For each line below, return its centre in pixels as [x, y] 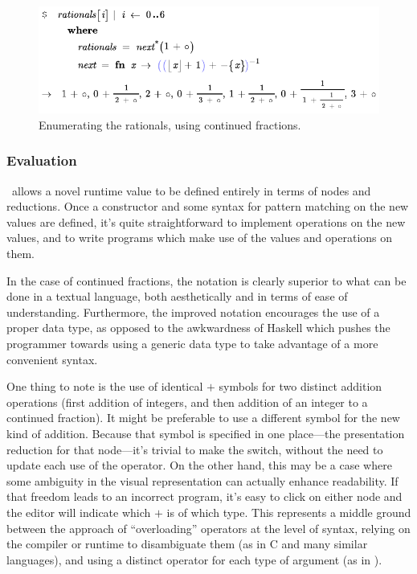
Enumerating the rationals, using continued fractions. [170, 124]
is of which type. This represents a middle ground [289, 512]
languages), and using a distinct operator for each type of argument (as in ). [194, 559]
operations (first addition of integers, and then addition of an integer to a [187, 402]
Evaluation [42, 160]
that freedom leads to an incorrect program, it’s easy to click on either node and [204, 496]
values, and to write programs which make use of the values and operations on [200, 238]
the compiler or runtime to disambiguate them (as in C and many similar [187, 544]
